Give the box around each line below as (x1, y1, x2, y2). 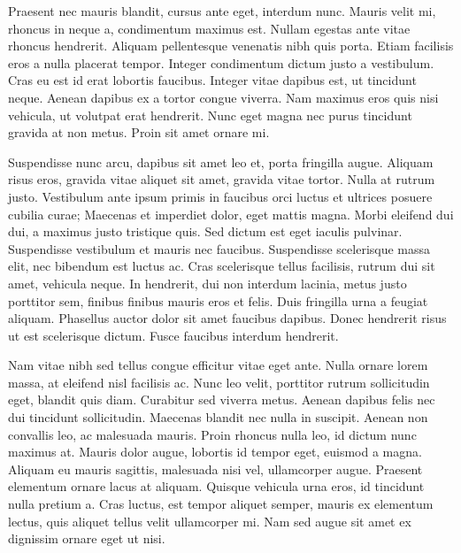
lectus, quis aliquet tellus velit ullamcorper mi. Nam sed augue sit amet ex (8, 511, 411, 530)
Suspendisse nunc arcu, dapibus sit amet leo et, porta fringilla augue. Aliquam (8, 152, 434, 171)
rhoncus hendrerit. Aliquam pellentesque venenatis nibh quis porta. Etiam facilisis (8, 36, 454, 55)
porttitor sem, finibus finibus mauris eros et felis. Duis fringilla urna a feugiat (8, 291, 428, 310)
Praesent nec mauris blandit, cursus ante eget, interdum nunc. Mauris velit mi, (8, 2, 436, 19)
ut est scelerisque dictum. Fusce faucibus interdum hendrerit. (8, 326, 339, 344)
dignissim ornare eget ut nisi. (8, 529, 165, 548)
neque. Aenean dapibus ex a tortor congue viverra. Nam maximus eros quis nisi (8, 88, 439, 106)
